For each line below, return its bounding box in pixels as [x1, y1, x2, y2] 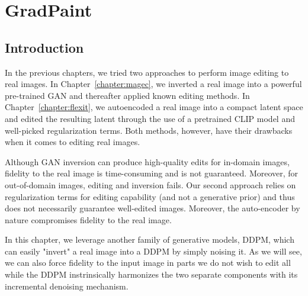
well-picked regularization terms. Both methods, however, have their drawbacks [5, 124, 293, 136]
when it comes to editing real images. [5, 136, 140, 148]
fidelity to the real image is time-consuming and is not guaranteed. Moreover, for [5, 167, 299, 179]
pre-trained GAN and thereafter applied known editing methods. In [5, 89, 250, 101]
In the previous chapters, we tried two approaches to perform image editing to [5, 66, 289, 78]
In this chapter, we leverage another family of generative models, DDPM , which [5, 233, 294, 246]
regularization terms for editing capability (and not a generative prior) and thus [5, 190, 295, 202]
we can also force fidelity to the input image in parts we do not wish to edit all [5, 256, 291, 269]
